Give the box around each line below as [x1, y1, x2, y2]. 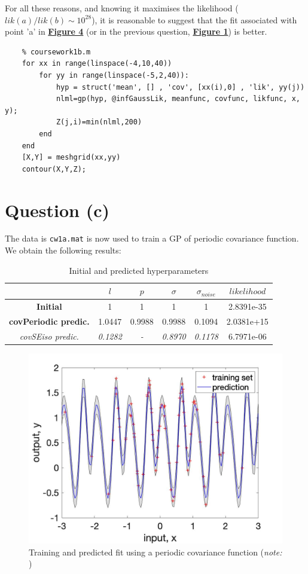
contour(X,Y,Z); [22, 164, 87, 173]
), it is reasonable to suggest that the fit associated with [92, 13, 297, 26]
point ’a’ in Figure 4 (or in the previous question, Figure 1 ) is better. [5, 25, 267, 38]
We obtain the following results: [5, 244, 121, 257]
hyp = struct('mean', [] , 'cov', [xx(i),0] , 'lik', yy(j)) [56, 83, 305, 91]
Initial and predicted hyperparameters [69, 264, 209, 276]
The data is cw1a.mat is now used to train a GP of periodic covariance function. [5, 232, 299, 245]
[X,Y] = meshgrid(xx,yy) [22, 153, 121, 162]
